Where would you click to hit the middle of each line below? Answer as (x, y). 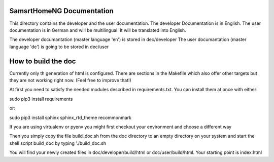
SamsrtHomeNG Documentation (62, 11)
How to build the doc (43, 61)
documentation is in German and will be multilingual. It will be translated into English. (98, 30)
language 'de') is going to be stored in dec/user (59, 47)
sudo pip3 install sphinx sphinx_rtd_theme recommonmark (71, 117)
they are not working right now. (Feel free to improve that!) (70, 80)
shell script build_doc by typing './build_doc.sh (58, 143)
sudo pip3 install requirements (41, 99)
